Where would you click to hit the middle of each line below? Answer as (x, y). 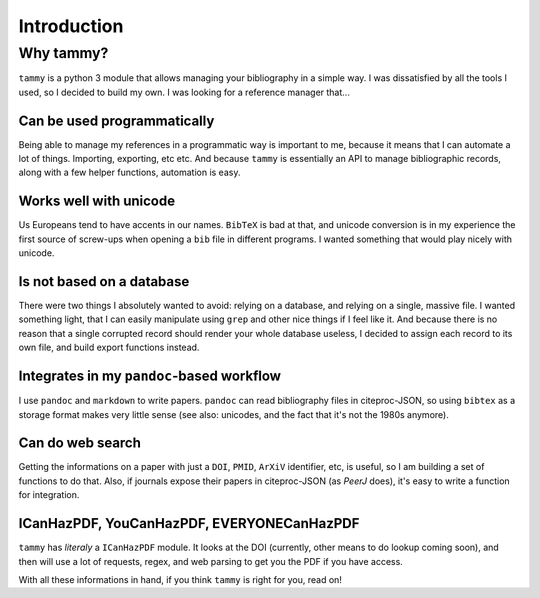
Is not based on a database (104, 281)
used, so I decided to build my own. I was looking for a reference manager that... (184, 92)
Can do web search (80, 443)
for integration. (49, 495)
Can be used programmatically (116, 120)
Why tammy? (63, 53)
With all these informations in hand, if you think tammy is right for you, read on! (180, 579)
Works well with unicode (97, 201)
